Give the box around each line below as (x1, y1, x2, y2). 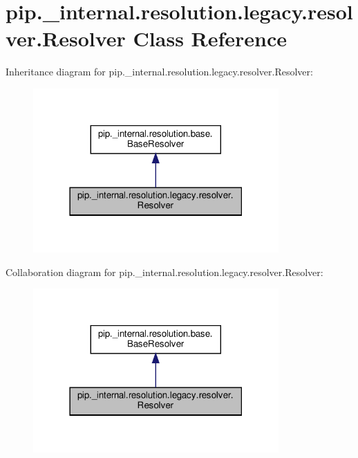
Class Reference (133, 24, 288, 53)
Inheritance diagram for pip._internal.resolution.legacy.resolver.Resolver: (6, 64, 313, 79)
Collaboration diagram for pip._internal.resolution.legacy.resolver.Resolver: (6, 264, 323, 279)
